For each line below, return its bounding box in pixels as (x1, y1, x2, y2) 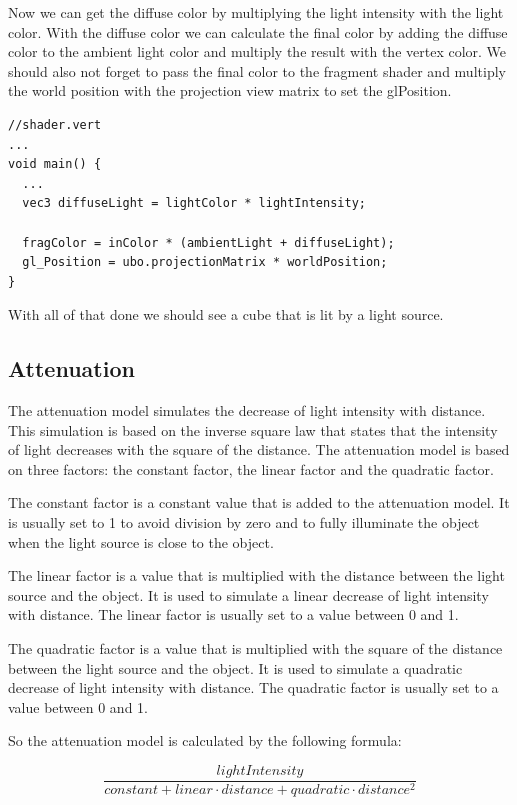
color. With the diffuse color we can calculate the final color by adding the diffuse (8, 21, 508, 42)
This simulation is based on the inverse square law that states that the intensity (8, 419, 498, 440)
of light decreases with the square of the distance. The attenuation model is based (8, 439, 510, 460)
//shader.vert (8, 117, 102, 132)
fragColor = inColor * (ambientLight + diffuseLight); (22, 235, 395, 250)
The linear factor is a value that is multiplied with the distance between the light (8, 565, 505, 586)
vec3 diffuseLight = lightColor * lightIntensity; (22, 196, 366, 211)
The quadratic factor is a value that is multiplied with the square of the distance (8, 638, 503, 659)
